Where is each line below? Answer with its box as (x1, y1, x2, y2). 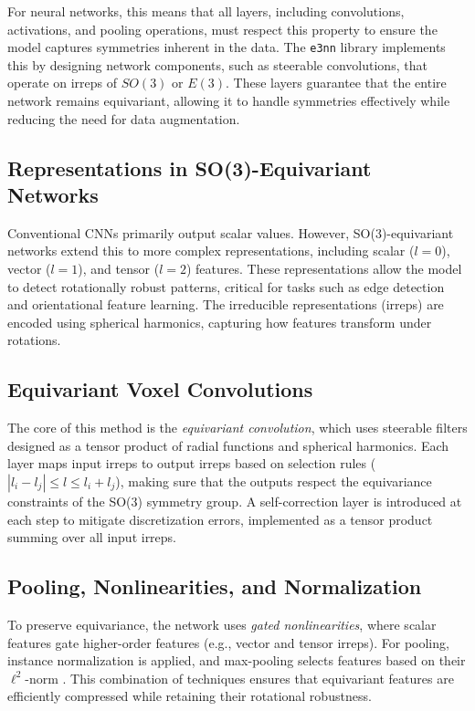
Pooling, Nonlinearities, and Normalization (7, 572, 422, 601)
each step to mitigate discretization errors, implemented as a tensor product (7, 509, 433, 528)
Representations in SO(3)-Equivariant (7, 153, 372, 182)
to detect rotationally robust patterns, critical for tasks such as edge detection (7, 277, 445, 296)
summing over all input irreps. (7, 528, 177, 547)
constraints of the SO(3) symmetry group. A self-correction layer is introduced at (7, 491, 462, 510)
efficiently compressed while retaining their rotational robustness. (7, 686, 372, 706)
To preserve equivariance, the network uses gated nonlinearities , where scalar (7, 614, 437, 633)
